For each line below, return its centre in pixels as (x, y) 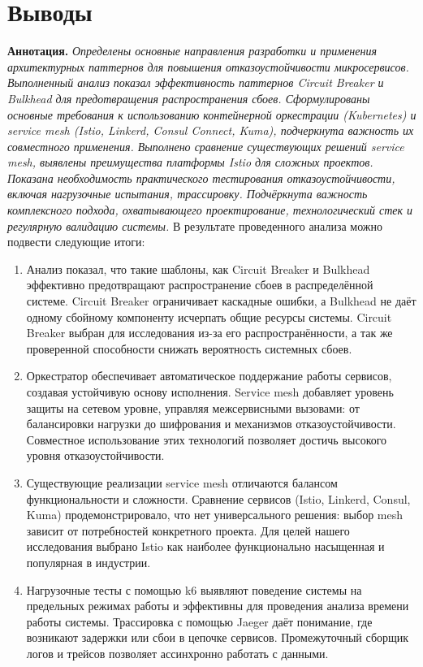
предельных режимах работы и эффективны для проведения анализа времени (218, 606)
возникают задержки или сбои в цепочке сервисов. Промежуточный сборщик (218, 637)
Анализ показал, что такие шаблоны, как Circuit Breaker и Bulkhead (198, 269)
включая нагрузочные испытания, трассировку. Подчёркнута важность (188, 194)
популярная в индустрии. (88, 562)
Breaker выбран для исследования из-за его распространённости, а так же (209, 333)
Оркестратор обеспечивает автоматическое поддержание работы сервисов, (209, 376)
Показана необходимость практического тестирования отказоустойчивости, (201, 178)
